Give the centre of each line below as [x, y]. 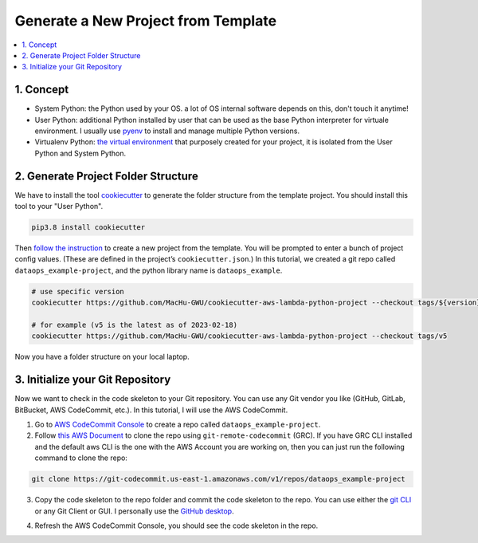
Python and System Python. [80, 153]
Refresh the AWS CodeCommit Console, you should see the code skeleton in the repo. [176, 525]
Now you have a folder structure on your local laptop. [102, 357]
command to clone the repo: [81, 458]
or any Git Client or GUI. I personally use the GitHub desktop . [134, 511]
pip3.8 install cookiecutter [88, 228]
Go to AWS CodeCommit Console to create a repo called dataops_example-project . [178, 425]
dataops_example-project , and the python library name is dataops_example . [149, 270]
